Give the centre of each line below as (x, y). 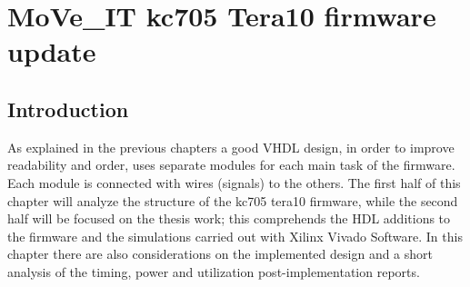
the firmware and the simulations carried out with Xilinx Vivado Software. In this (235, 236)
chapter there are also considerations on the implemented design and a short (220, 254)
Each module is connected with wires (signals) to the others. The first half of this (234, 182)
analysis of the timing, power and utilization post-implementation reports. (214, 271)
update (52, 51)
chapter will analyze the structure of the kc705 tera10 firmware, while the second (233, 200)
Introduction (68, 109)
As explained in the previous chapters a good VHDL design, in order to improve (231, 147)
